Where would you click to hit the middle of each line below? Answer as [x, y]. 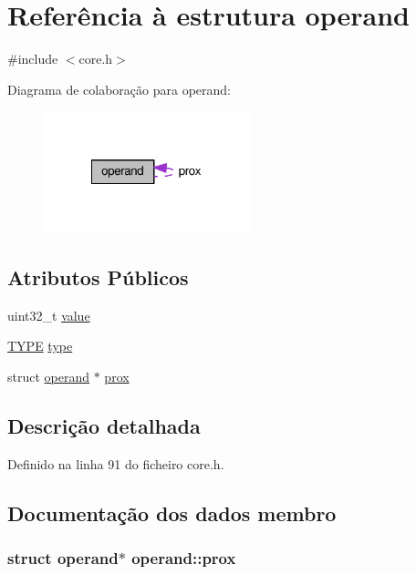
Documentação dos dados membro [172, 512]
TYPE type [40, 346]
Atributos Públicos [98, 277]
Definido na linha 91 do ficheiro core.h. [116, 463]
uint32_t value [49, 315]
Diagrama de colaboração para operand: [119, 89]
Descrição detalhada [104, 425]
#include [33, 59]
